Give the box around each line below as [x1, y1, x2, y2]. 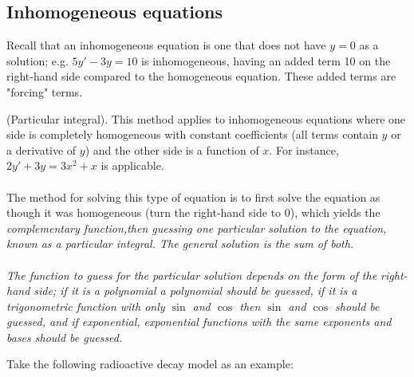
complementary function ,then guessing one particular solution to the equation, [6, 219, 387, 236]
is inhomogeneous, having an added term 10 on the [141, 52, 391, 69]
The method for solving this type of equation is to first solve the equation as [6, 188, 380, 205]
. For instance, [269, 141, 339, 158]
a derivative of [6, 141, 77, 158]
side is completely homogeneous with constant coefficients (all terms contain [6, 126, 378, 143]
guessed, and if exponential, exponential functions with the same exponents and [6, 313, 392, 330]
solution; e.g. [6, 52, 69, 69]
